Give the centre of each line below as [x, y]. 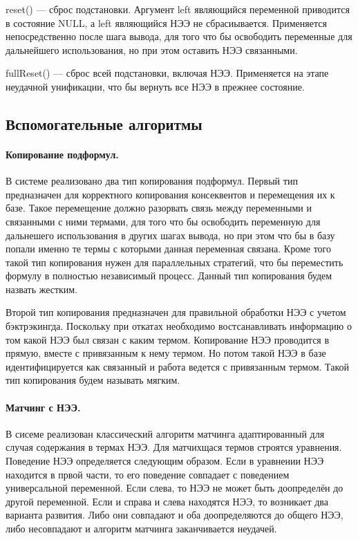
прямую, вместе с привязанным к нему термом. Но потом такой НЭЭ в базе [166, 353]
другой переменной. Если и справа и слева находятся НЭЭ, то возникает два [167, 501]
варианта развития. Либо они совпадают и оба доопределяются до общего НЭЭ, [175, 515]
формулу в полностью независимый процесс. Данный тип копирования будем [169, 276]
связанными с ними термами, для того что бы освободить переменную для [163, 221]
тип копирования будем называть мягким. [93, 380]
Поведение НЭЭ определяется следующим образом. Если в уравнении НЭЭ [165, 461]
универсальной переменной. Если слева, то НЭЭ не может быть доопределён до [175, 488]
